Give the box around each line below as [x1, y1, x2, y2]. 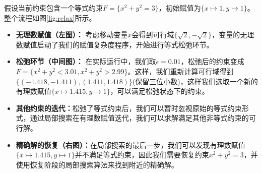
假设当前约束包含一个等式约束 [4, 3, 103, 13]
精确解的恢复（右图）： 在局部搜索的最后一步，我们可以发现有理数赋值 [16, 139, 245, 150]
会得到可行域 [132, 29, 174, 40]
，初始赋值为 [158, 3, 201, 13]
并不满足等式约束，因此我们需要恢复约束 [75, 149, 209, 160]
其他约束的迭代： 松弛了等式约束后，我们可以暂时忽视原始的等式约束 [16, 102, 242, 113]
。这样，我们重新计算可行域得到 [127, 66, 234, 76]
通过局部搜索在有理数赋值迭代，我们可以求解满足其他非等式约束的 [30, 112, 249, 123]
